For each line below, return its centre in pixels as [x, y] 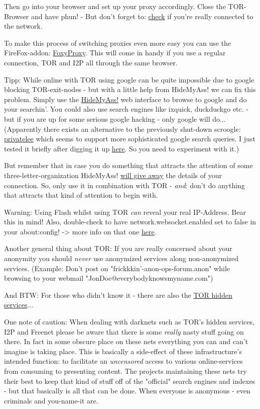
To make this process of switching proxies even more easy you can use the [118, 43]
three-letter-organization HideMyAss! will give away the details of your [113, 175]
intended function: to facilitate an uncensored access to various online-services [123, 361]
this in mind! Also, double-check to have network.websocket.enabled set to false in [130, 222]
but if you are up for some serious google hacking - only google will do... [115, 118]
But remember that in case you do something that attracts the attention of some [128, 165]
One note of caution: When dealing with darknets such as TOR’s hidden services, [129, 322]
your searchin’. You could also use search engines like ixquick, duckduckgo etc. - [126, 109]
